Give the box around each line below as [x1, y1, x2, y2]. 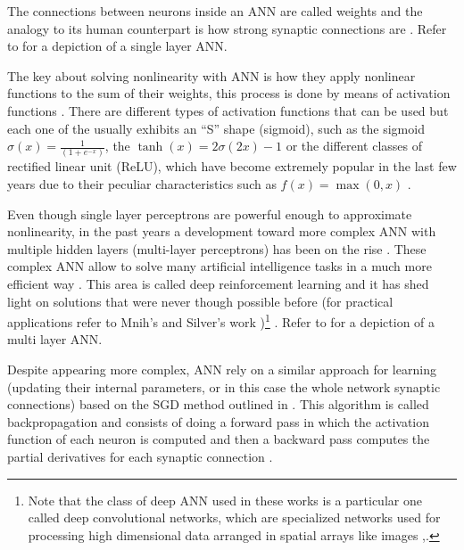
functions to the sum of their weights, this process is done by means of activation [7, 84, 451, 103]
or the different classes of [286, 136, 423, 155]
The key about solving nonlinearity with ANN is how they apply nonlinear [7, 66, 416, 85]
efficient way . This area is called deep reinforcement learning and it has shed [7, 275, 429, 293]
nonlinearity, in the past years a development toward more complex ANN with [7, 222, 436, 241]
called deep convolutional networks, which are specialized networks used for [28, 508, 441, 527]
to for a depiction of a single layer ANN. [7, 37, 228, 55]
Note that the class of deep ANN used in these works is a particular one [28, 490, 422, 509]
